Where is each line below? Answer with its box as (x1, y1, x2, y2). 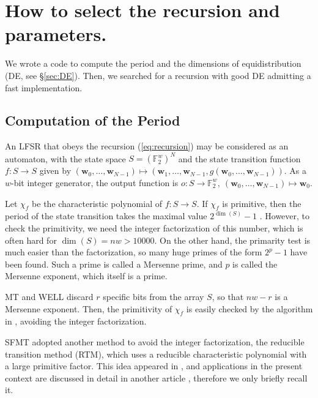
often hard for (5, 233, 57, 246)
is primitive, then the (222, 197, 301, 209)
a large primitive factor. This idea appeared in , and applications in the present (5, 359, 303, 372)
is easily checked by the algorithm (186, 302, 313, 315)
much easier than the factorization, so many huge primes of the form (5, 246, 262, 258)
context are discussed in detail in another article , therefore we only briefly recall (5, 371, 308, 384)
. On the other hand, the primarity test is (154, 233, 311, 246)
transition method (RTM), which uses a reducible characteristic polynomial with (5, 347, 307, 360)
